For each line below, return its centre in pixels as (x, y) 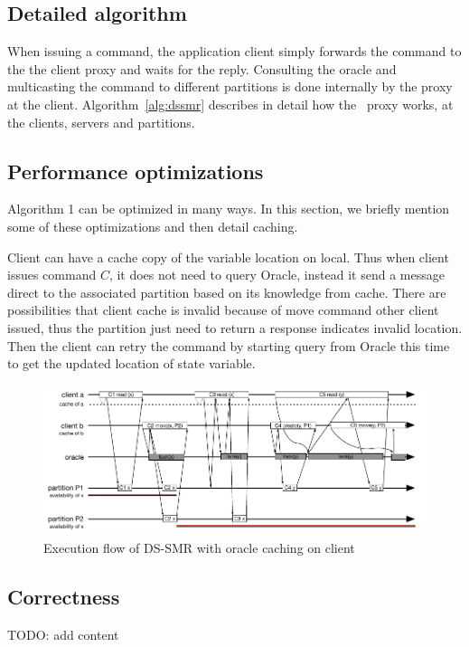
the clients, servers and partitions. (101, 122)
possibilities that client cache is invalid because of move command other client (223, 310)
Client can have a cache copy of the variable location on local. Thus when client (228, 257)
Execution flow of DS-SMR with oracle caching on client (199, 547)
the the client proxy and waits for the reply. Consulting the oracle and (202, 68)
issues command (52, 275)
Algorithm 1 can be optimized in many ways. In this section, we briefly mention (229, 209)
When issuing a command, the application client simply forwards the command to (234, 51)
